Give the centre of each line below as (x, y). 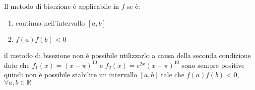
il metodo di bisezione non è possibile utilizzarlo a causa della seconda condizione (127, 55)
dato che (17, 65)
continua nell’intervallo (50, 22)
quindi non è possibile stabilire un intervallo (71, 75)
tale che (173, 75)
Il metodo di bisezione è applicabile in (62, 6)
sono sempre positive (213, 65)
